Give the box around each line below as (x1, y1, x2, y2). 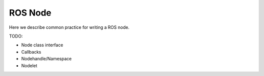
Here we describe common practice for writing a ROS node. (9, 24, 130, 30)
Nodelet (21, 62, 38, 68)
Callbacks (21, 49, 42, 55)
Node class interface (21, 42, 64, 48)
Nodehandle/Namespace (21, 56, 72, 62)
